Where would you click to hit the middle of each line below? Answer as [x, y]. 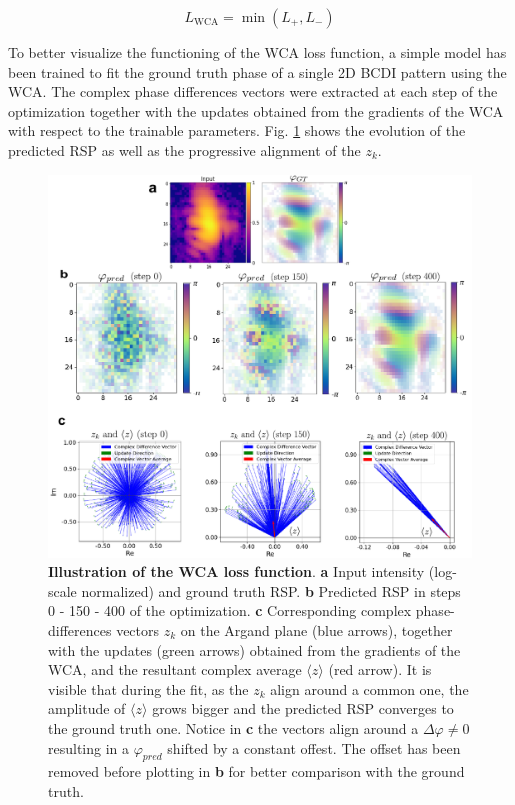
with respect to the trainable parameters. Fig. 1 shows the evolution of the [237, 130]
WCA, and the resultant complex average [175, 669]
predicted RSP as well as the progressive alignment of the [184, 149]
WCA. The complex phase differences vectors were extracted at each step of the [253, 91]
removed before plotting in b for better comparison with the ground [256, 771]
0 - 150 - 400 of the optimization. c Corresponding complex [230, 610]
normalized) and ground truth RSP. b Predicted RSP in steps [271, 590]
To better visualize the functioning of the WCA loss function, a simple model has [257, 52]
